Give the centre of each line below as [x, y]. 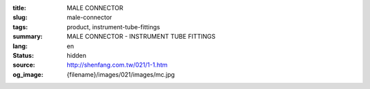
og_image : [28, 74]
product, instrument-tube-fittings [113, 26]
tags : [20, 26]
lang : [20, 46]
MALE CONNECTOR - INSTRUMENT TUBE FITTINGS [141, 37]
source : [24, 65]
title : [20, 8]
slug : [20, 18]
